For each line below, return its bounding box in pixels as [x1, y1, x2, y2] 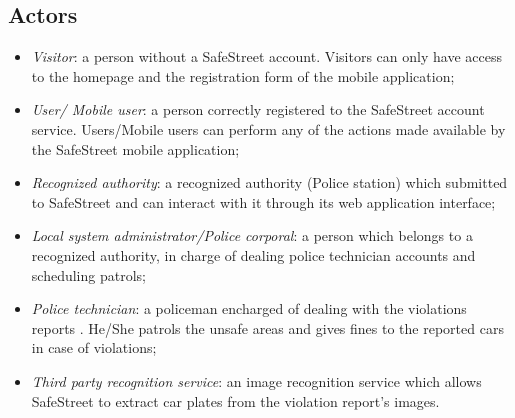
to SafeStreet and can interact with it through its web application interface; [31, 191, 496, 212]
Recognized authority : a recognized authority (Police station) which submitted [31, 172, 508, 193]
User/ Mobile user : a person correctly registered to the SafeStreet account [31, 99, 485, 120]
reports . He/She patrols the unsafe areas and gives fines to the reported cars [31, 317, 504, 338]
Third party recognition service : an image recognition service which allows [31, 370, 482, 391]
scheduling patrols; [31, 264, 146, 285]
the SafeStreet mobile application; [31, 138, 240, 159]
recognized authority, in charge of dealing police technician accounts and [31, 244, 476, 265]
